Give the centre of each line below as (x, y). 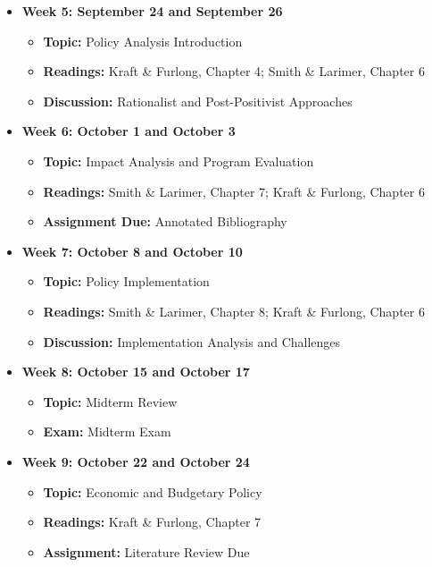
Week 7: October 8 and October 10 (132, 251)
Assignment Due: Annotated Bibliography (165, 221)
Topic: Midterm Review (110, 401)
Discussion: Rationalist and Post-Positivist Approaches (198, 101)
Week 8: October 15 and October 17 (136, 372)
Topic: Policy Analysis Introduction (143, 41)
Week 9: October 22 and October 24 (136, 461)
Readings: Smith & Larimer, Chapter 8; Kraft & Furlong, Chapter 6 (234, 311)
